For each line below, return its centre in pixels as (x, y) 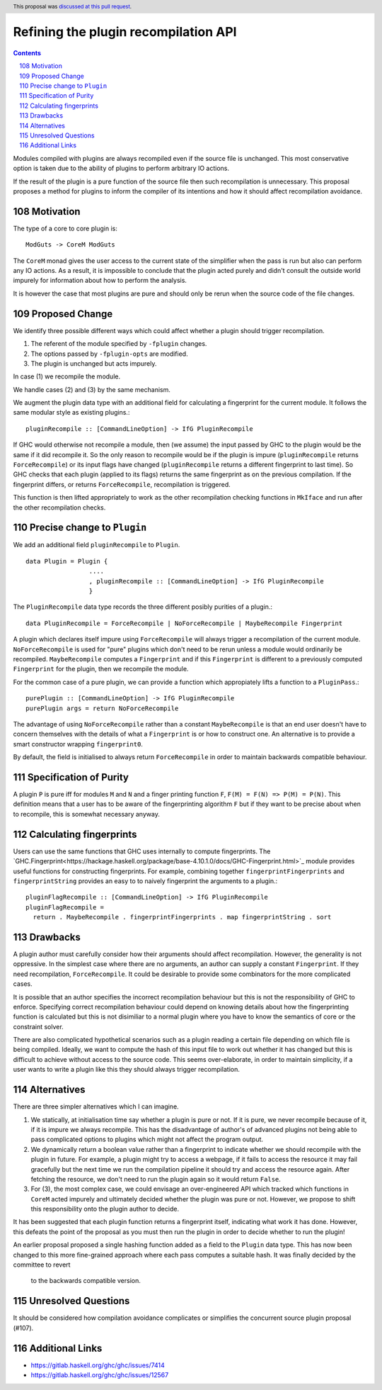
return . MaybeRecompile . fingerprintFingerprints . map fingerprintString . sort (182, 917)
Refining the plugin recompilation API (125, 32)
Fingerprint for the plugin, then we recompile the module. (101, 669)
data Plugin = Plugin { (67, 561)
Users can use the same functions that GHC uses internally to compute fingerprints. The (142, 851)
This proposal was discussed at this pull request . (73, 6)
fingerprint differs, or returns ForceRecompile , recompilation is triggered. (122, 484)
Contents (27, 52)
